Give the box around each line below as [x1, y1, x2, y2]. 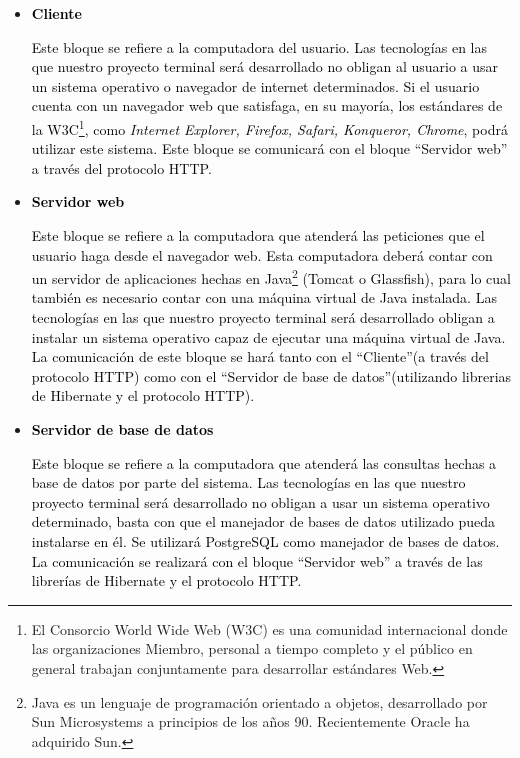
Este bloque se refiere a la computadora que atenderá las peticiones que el [31, 225, 485, 245]
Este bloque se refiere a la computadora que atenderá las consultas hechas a [31, 452, 497, 473]
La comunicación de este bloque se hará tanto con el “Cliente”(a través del [31, 346, 489, 367]
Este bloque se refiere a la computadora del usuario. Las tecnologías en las [31, 36, 487, 57]
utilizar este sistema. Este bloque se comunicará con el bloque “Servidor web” [31, 138, 508, 159]
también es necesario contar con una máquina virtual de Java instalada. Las [31, 287, 497, 308]
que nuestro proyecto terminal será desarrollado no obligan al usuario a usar [31, 56, 499, 77]
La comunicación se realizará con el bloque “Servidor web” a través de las [31, 550, 483, 571]
